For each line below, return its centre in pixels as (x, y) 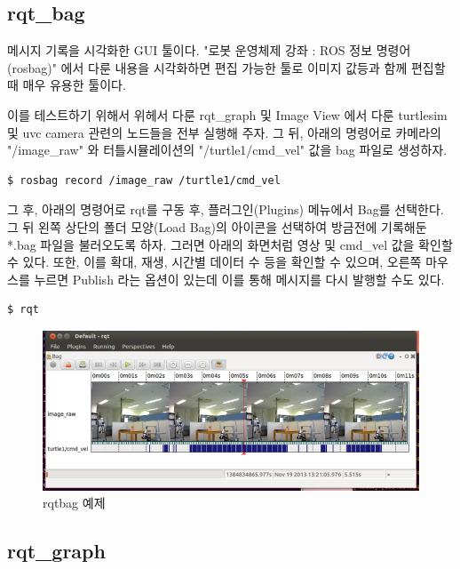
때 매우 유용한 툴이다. (67, 85)
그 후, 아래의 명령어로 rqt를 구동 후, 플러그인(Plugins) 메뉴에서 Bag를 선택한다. (226, 209)
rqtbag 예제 (74, 503)
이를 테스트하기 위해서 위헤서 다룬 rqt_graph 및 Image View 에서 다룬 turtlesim (227, 114)
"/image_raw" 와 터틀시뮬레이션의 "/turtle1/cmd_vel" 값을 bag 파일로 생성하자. (227, 150)
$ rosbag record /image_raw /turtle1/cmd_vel (144, 180)
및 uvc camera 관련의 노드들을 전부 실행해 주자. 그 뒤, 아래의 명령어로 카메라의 (224, 132)
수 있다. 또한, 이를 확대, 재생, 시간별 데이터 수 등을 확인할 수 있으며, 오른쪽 (214, 262)
